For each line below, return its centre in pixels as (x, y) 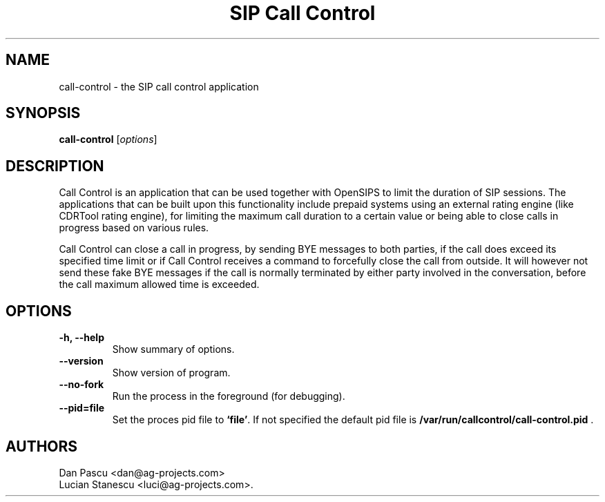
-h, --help (81, 338)
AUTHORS (42, 446)
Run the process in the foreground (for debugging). (229, 396)
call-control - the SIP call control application (159, 86)
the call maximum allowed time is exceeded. (159, 284)
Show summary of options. (173, 349)
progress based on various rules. (134, 228)
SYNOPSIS (43, 113)
